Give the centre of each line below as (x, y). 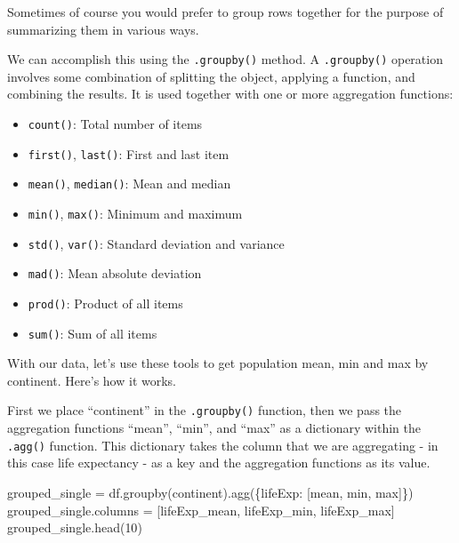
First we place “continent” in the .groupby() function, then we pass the (205, 410)
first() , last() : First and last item (129, 153)
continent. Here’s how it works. (92, 380)
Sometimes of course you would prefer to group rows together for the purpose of (225, 12)
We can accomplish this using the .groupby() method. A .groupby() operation (225, 59)
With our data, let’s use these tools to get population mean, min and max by (218, 363)
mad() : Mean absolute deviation (115, 273)
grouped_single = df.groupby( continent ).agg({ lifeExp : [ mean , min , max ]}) (210, 492)
